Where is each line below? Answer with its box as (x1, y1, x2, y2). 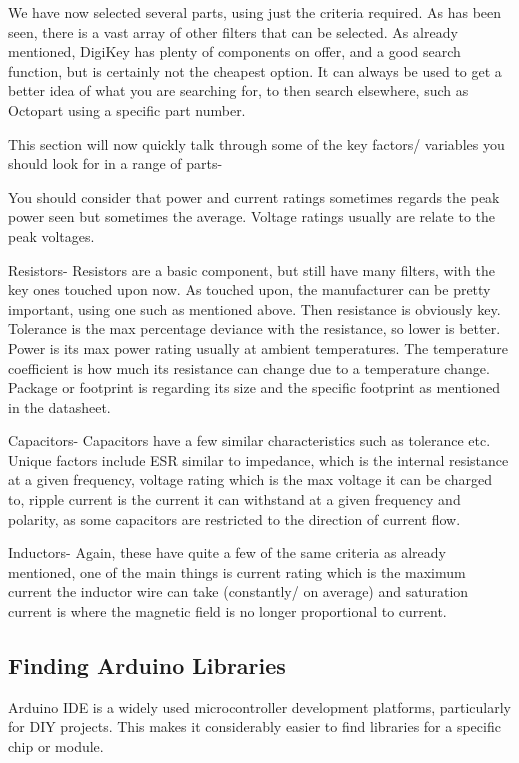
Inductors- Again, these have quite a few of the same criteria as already (8, 542, 446, 563)
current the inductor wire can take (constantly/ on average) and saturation (8, 581, 469, 602)
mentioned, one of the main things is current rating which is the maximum (8, 561, 466, 582)
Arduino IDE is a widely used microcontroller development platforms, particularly (8, 696, 511, 717)
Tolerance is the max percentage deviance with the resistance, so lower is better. (8, 318, 501, 339)
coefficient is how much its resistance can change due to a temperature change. (8, 357, 490, 378)
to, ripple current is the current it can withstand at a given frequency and (8, 489, 461, 510)
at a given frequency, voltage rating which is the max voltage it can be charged (8, 469, 492, 490)
